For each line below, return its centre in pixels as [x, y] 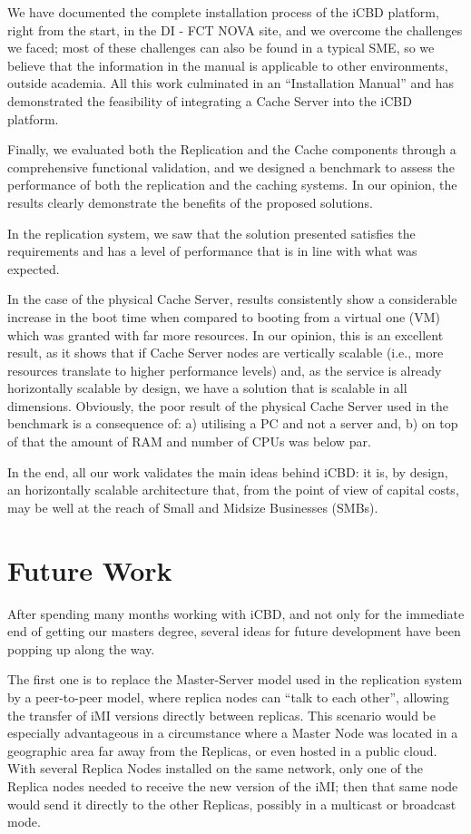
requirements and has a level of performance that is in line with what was [212, 251]
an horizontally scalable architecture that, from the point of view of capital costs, [233, 490]
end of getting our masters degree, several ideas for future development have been [234, 631]
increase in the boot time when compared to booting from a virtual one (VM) [224, 316]
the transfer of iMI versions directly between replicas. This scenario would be [222, 715]
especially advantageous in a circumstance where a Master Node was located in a [233, 733]
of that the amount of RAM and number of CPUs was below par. [189, 442]
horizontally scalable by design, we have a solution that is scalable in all [207, 388]
